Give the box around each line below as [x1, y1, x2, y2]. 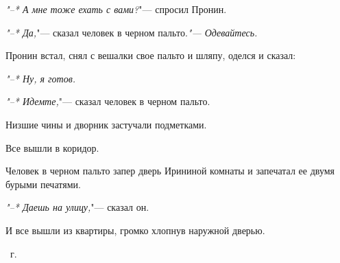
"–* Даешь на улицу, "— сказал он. [5, 200, 149, 214]
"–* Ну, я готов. [5, 71, 76, 85]
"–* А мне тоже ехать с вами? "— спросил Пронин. [5, 2, 227, 16]
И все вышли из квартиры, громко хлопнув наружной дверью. [5, 222, 265, 237]
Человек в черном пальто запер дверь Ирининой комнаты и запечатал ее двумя [5, 163, 335, 178]
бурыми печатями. [5, 176, 81, 191]
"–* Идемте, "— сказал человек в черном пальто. [5, 94, 210, 108]
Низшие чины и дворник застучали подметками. [5, 117, 207, 131]
